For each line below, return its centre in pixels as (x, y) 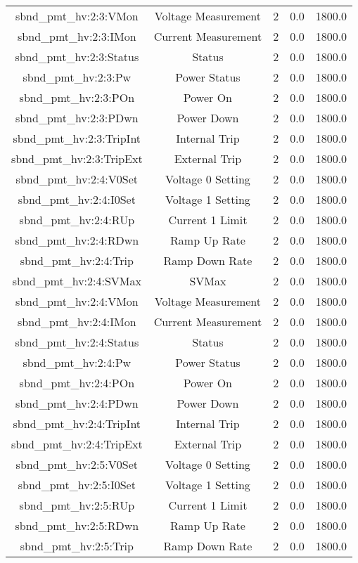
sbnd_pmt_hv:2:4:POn (77, 383)
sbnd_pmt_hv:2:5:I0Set (77, 485)
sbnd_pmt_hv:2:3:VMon (77, 16)
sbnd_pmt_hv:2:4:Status (77, 342)
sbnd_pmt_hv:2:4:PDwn (77, 403)
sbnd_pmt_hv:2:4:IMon (77, 322)
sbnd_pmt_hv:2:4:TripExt (77, 444)
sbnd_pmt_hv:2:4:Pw (77, 362)
